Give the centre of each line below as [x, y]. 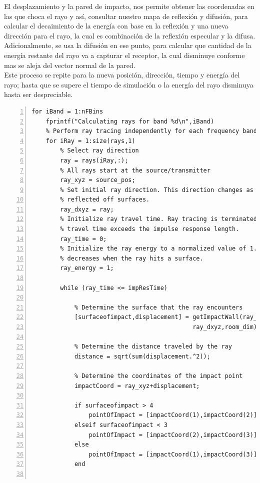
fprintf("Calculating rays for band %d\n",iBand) [130, 121]
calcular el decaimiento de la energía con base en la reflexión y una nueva [116, 26]
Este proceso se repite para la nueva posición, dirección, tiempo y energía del [122, 75]
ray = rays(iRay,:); [94, 160]
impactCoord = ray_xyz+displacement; [137, 386]
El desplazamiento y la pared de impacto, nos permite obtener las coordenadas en [129, 6]
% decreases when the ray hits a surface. [132, 258]
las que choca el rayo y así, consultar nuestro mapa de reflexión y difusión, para [126, 16]
